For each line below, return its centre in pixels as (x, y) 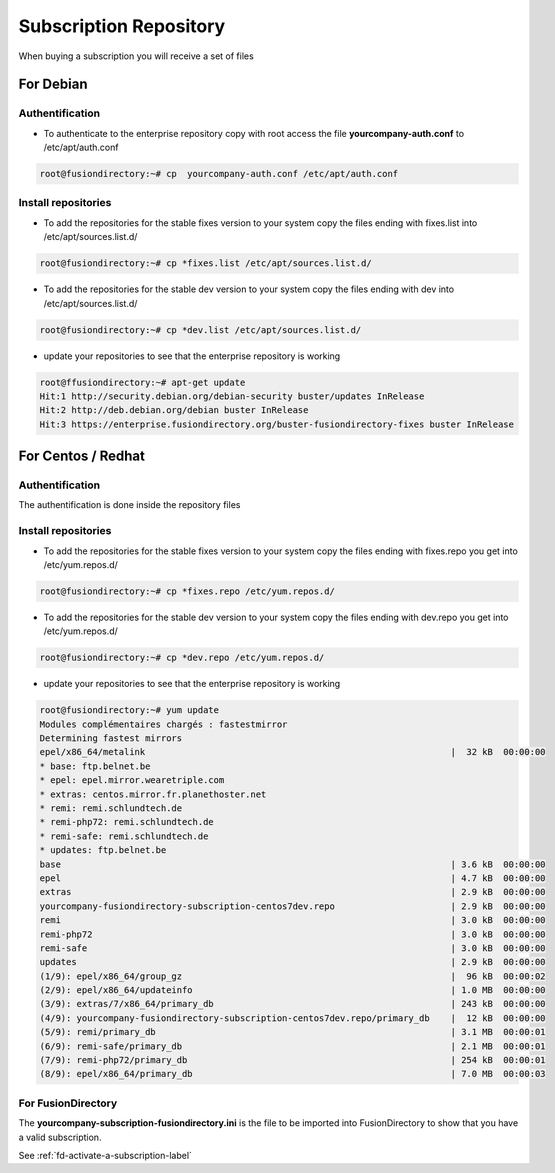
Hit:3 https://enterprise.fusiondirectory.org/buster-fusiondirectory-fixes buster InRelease (277, 424)
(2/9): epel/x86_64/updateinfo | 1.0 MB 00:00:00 (292, 990)
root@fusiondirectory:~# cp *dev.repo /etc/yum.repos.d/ (182, 658)
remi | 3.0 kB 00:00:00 (292, 920)
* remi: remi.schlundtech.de (111, 808)
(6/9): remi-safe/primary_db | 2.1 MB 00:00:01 (292, 1046)
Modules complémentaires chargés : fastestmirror (163, 724)
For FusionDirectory (68, 1103)
